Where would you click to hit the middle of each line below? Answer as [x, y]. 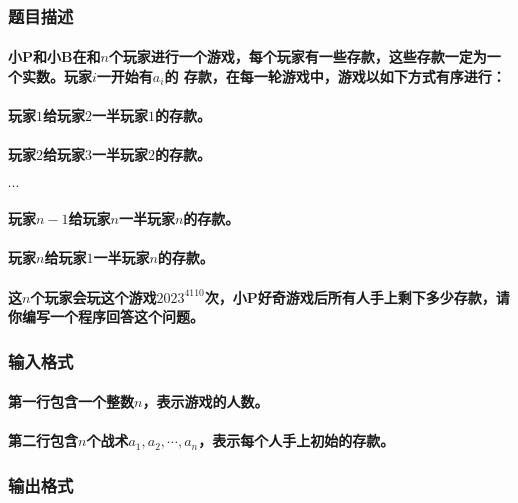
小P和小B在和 [54, 56]
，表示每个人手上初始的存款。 [296, 440]
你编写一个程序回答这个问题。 [106, 316]
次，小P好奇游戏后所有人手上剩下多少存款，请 [357, 296]
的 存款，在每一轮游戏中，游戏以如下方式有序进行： [335, 76]
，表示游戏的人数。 [205, 401]
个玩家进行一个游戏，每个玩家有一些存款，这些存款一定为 [297, 56]
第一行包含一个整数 [71, 401]
